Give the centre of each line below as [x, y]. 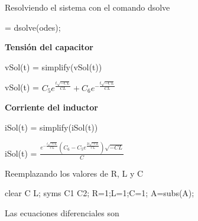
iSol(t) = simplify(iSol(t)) [51, 127]
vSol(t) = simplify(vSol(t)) [53, 66]
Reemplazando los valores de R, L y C [74, 173]
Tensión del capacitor [49, 47]
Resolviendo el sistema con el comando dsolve [87, 7]
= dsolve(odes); [33, 27]
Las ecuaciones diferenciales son [62, 212]
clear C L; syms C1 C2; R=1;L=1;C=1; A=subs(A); [100, 193]
